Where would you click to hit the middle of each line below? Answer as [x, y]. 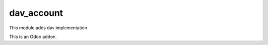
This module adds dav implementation [48, 28]
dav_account [36, 13]
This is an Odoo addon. [33, 37]
